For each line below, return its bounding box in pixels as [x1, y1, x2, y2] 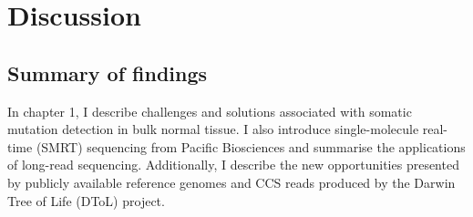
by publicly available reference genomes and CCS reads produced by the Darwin [7, 172, 456, 191]
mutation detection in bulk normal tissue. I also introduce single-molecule [7, 119, 419, 139]
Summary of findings [7, 58, 208, 87]
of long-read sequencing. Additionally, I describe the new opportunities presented [7, 155, 459, 174]
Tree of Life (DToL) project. [7, 191, 165, 210]
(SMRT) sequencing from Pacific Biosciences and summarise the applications [36, 137, 466, 156]
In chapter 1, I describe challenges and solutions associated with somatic [7, 101, 412, 120]
